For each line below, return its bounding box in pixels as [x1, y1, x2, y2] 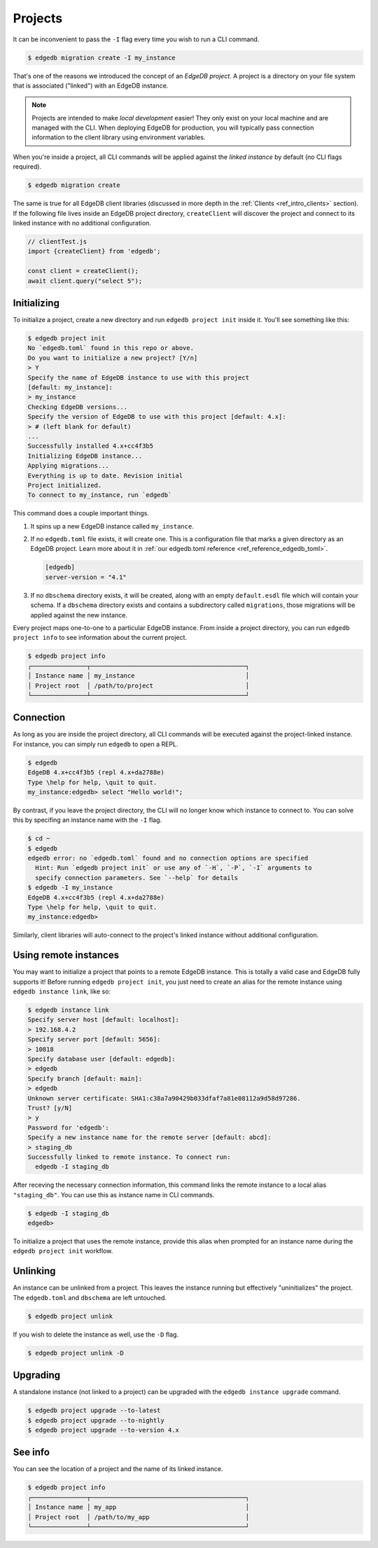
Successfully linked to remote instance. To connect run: [27, 1152, 231, 1161]
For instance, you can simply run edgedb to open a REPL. [13, 739, 178, 748]
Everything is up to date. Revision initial [27, 471, 183, 480]
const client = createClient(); [27, 267, 139, 275]
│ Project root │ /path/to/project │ [27, 681, 250, 690]
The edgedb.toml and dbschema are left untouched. [13, 1293, 167, 1302]
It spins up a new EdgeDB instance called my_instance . [30, 522, 194, 530]
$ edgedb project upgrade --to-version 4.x [27, 1425, 180, 1434]
